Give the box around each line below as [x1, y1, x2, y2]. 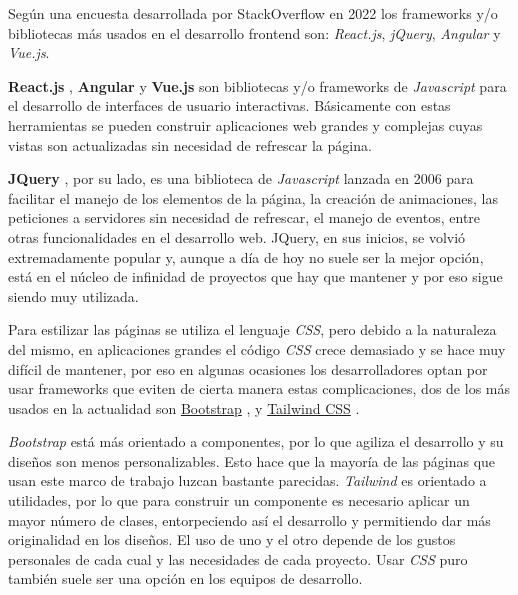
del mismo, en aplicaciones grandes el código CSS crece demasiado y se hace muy [8, 338, 506, 359]
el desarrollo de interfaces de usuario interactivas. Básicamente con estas [8, 95, 451, 116]
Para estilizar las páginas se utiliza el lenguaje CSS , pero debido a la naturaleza [8, 319, 497, 340]
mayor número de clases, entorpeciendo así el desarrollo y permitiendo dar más [8, 509, 491, 530]
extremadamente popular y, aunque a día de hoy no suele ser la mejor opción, [8, 246, 484, 267]
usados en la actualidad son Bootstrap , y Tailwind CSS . [8, 397, 360, 418]
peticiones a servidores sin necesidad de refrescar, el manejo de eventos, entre [8, 207, 481, 228]
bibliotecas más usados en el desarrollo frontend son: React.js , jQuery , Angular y [8, 22, 501, 43]
